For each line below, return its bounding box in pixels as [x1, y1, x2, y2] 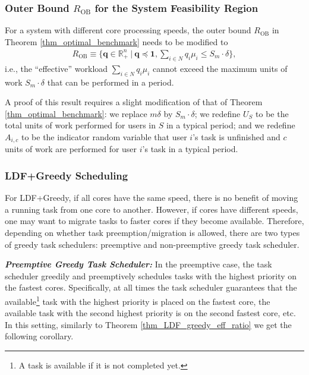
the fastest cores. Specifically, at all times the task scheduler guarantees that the [5, 281, 297, 294]
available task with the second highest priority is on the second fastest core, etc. [5, 307, 296, 319]
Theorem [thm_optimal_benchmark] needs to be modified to [5, 35, 228, 48]
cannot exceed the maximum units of [153, 62, 288, 74]
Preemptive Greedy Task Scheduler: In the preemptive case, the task [5, 258, 272, 270]
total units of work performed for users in [5, 119, 156, 131]
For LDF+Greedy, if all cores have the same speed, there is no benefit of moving [5, 191, 298, 204]
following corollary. [5, 330, 74, 342]
